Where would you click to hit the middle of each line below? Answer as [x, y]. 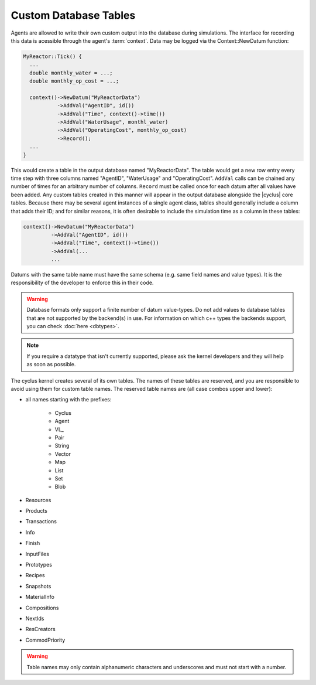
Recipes [35, 575]
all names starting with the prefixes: [68, 400]
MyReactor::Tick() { [52, 56]
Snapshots [38, 586]
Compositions [42, 608]
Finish [33, 543]
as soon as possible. [51, 364]
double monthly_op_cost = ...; [74, 81]
